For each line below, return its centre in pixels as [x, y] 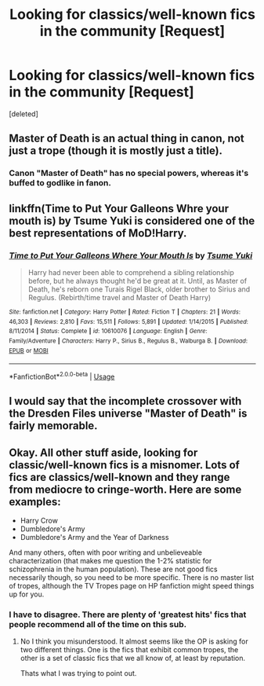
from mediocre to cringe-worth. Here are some [125, 489]
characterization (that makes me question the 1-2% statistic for [110, 561]
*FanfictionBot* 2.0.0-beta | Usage [62, 376]
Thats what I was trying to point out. [78, 673]
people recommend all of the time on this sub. [98, 624]
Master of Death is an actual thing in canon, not [127, 139]
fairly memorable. [53, 426]
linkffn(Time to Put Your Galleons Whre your [119, 209]
